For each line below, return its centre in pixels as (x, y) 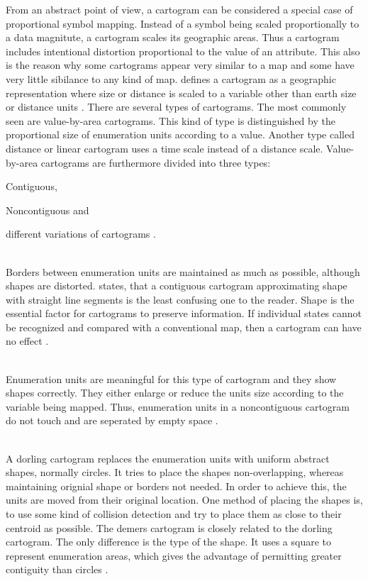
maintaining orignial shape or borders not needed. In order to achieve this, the (176, 486)
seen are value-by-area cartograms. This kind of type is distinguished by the (171, 120)
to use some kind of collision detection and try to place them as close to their (174, 514)
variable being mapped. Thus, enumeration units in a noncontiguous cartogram (178, 406)
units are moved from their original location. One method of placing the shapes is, (184, 500)
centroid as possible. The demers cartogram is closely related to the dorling (169, 527)
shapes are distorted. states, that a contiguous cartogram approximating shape (177, 286)
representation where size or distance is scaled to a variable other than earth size (181, 93)
